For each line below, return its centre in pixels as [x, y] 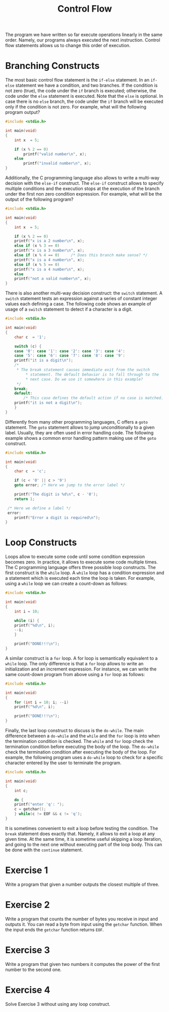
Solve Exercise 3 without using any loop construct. [58, 1004]
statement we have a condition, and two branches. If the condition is [87, 85]
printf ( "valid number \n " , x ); [55, 154]
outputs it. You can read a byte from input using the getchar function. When [84, 924]
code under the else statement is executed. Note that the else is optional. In [84, 96]
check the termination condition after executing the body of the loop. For [81, 752]
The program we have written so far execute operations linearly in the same [84, 35]
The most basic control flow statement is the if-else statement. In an [77, 80]
